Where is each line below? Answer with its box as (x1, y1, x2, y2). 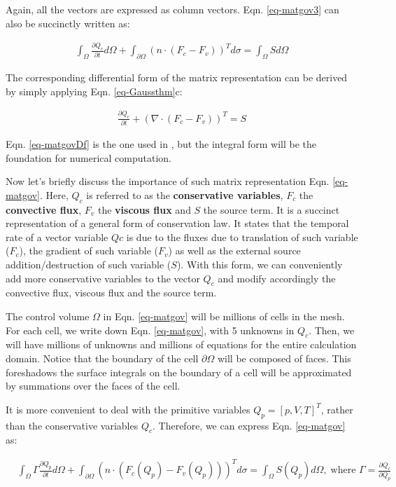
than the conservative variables (6, 418, 139, 432)
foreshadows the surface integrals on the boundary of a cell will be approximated (6, 364, 352, 379)
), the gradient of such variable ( (19, 243, 158, 258)
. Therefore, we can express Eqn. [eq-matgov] (153, 418, 346, 432)
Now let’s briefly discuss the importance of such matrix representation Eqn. (6, 174, 330, 188)
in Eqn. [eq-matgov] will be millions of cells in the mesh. (103, 309, 345, 324)
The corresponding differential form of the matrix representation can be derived (6, 70, 348, 85)
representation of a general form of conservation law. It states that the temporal (6, 216, 349, 231)
